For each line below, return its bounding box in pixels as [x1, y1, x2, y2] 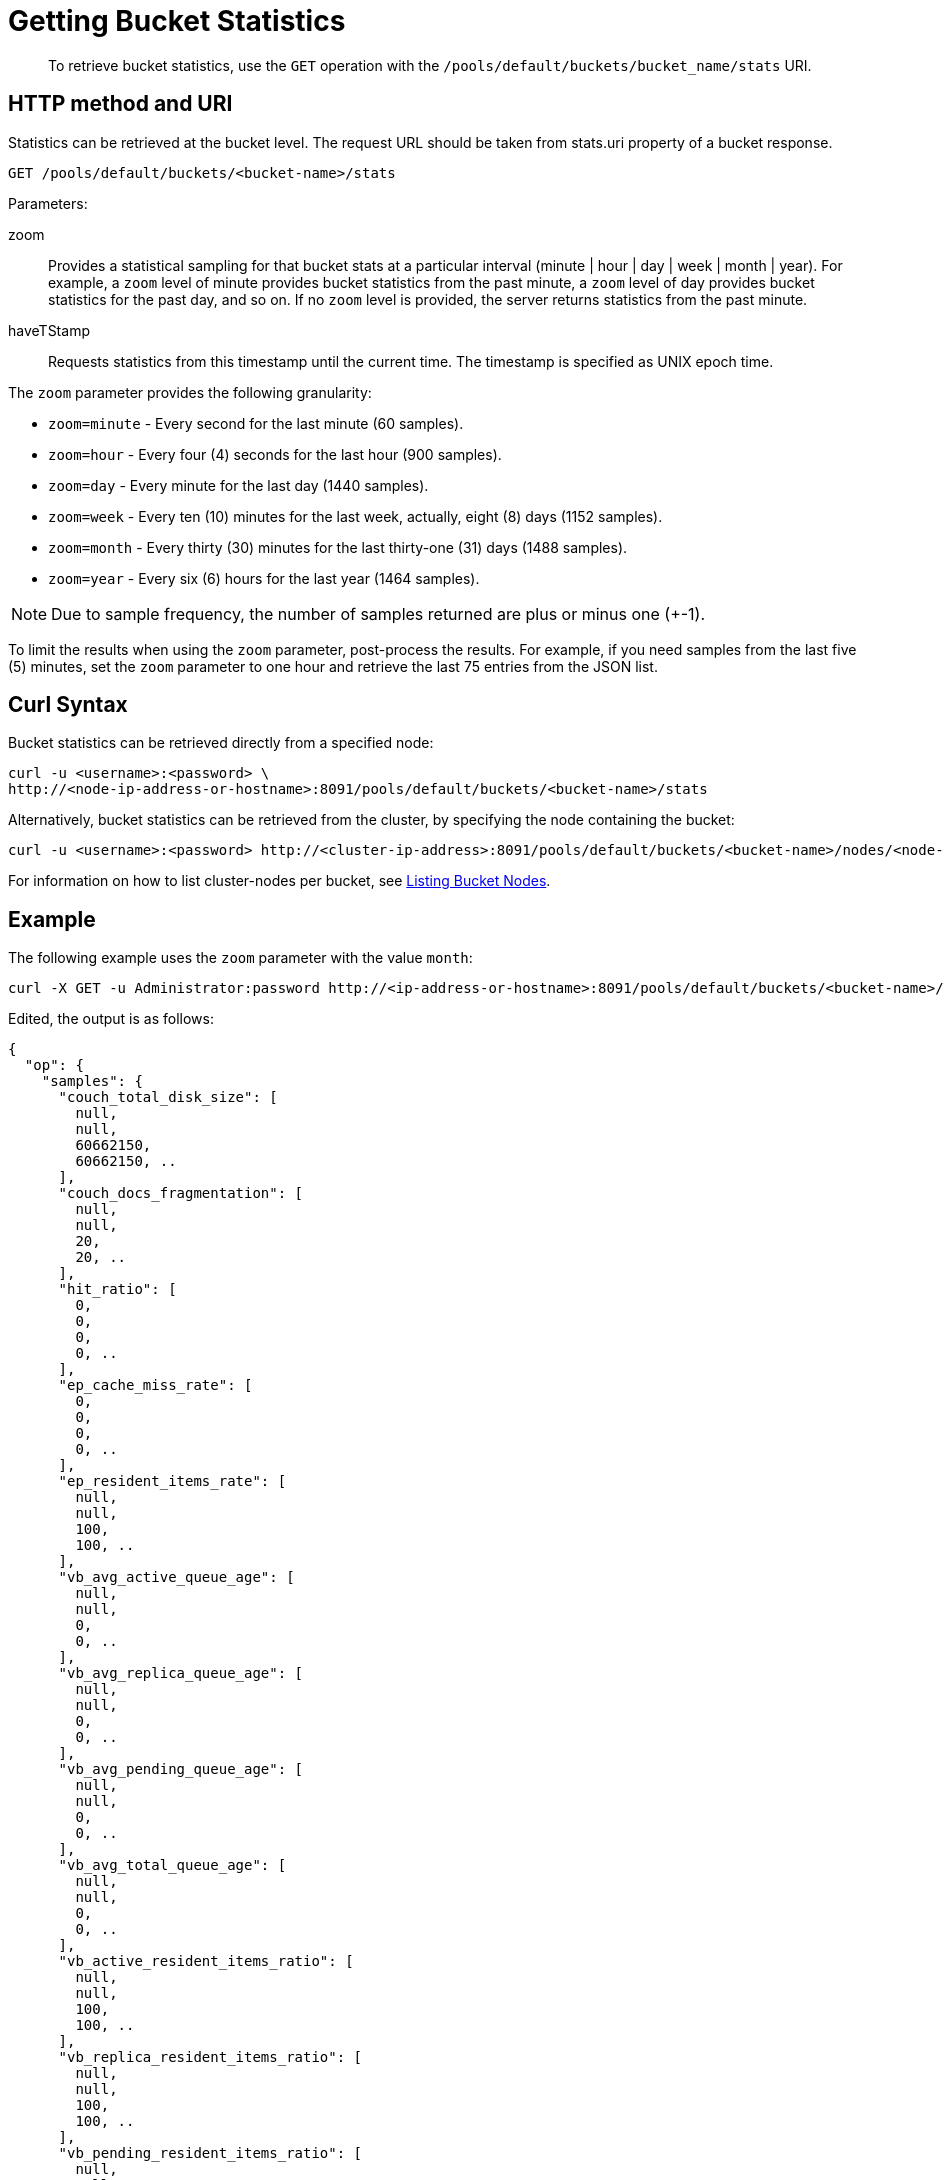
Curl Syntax [8, 692, 128, 718]
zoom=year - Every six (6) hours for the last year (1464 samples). [48, 569, 480, 587]
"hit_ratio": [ [58, 1281, 177, 1298]
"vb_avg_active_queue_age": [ [58, 1569, 295, 1586]
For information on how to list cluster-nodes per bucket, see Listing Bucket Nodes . [8, 872, 551, 890]
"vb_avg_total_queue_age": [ [58, 1857, 287, 1874]
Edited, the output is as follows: [8, 1010, 214, 1028]
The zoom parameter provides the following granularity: [8, 383, 372, 401]
